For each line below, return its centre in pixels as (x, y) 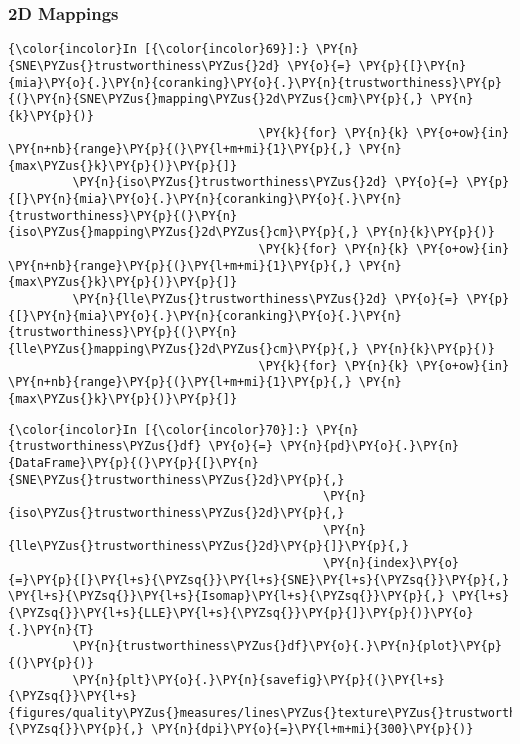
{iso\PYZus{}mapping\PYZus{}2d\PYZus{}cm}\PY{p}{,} (183, 232)
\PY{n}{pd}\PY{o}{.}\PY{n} (370, 446)
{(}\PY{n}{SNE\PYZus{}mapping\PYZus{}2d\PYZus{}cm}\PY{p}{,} (216, 99)
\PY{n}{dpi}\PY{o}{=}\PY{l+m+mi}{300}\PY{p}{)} (312, 729)
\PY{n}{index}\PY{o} (391, 562)
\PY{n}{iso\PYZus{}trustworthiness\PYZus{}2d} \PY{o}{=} (266, 182)
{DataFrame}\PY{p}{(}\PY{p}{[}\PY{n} (133, 462)
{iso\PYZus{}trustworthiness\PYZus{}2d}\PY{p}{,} (176, 512)
